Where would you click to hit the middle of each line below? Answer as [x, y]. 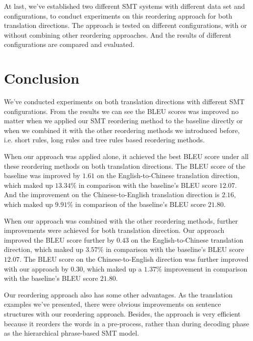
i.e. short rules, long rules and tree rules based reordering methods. [104, 140]
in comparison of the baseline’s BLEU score [140, 204]
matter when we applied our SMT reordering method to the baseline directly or [124, 121]
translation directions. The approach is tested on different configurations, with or [126, 25]
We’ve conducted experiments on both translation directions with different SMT [124, 102]
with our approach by [36, 268]
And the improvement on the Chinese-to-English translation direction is [112, 194]
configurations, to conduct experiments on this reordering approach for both [118, 15]
